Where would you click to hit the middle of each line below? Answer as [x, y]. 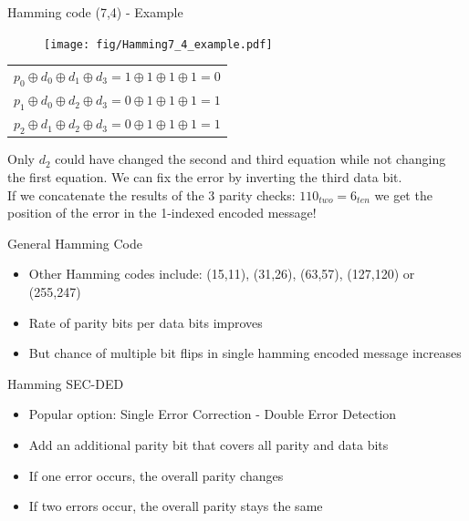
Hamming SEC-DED [66, 383]
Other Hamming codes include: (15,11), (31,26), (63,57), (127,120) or [222, 274]
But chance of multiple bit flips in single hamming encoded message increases [245, 353]
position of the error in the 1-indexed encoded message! [162, 213]
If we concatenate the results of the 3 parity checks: [151, 194]
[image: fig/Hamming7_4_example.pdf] [158, 44]
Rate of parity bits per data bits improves [146, 322]
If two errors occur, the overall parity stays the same [176, 506]
